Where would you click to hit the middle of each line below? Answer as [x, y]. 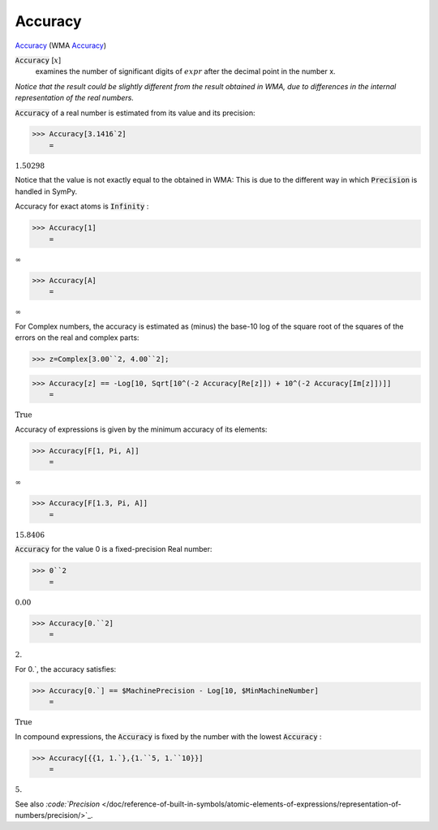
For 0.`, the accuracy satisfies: [66, 669]
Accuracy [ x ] [38, 60]
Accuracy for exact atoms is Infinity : [82, 206]
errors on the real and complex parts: [77, 338]
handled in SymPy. [46, 191]
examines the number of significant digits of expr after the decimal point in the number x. [185, 71]
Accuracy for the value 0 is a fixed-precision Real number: [114, 549]
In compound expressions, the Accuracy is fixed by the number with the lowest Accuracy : [168, 736]
